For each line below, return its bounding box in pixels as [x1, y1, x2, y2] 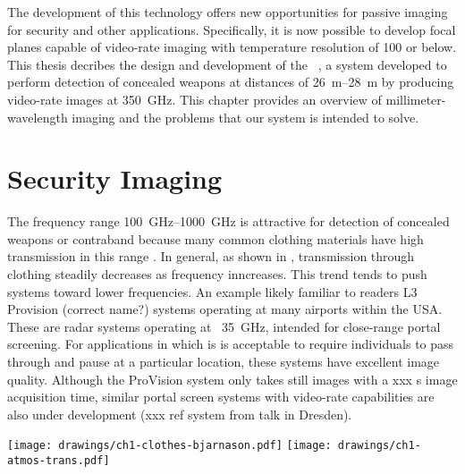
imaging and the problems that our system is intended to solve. [72, 107, 419, 126]
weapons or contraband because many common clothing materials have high [7, 229, 424, 248]
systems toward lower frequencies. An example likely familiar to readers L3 [7, 282, 418, 300]
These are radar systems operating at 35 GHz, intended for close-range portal [7, 317, 441, 335]
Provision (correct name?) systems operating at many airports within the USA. [7, 300, 443, 318]
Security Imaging [7, 160, 223, 197]
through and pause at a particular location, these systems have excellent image [7, 352, 440, 371]
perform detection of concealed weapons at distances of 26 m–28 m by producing [7, 72, 454, 91]
